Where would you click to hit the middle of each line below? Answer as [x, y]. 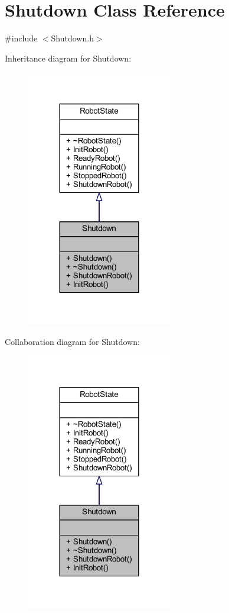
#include [21, 38]
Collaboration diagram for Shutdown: [72, 341]
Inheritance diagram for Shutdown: [68, 58]
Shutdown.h [72, 38]
